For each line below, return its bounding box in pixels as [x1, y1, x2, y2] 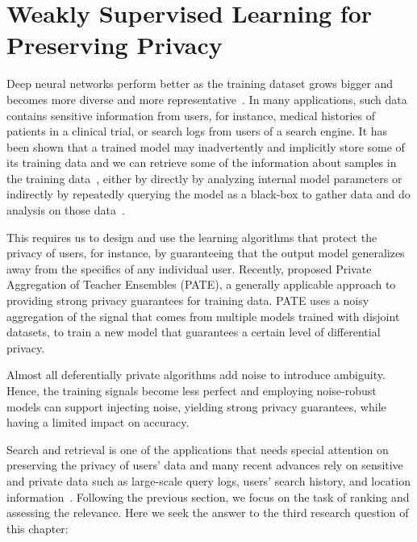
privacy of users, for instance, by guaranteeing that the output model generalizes [6, 244, 405, 261]
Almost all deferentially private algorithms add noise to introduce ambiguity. [6, 366, 386, 383]
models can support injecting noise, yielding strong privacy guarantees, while [6, 398, 386, 415]
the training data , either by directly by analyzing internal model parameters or [6, 169, 402, 186]
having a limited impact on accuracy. [6, 414, 190, 431]
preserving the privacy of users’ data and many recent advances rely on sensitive [6, 457, 403, 473]
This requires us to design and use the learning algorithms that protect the [6, 228, 377, 245]
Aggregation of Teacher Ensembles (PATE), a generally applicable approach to [6, 276, 396, 293]
